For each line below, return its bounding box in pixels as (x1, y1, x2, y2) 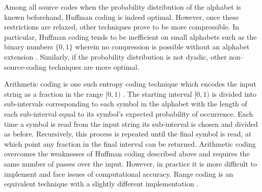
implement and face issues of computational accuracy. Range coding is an (4, 168, 233, 179)
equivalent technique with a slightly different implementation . (4, 178, 199, 189)
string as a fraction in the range (4, 88, 103, 99)
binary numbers (4, 41, 53, 52)
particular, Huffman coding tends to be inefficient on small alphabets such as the (4, 31, 257, 42)
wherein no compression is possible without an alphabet (75, 41, 250, 52)
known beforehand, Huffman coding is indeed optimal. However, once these (4, 11, 239, 22)
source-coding (4, 61, 46, 72)
